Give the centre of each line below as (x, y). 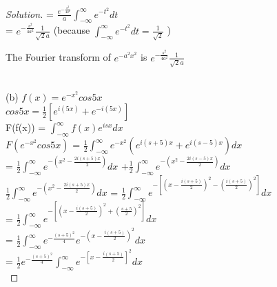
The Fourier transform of (58, 57)
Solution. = (30, 13)
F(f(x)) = (26, 127)
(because (72, 30)
